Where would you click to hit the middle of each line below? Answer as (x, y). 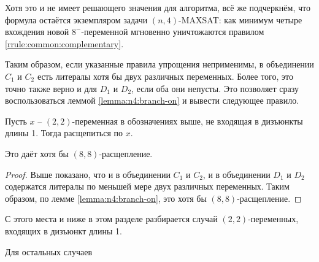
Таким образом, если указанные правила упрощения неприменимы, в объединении (159, 64)
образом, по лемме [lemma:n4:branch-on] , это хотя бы (106, 198)
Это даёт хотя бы (37, 153)
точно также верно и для (51, 88)
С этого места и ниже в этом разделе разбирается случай (111, 219)
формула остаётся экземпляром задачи (76, 19)
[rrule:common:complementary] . (64, 43)
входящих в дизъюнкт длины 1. (63, 230)
